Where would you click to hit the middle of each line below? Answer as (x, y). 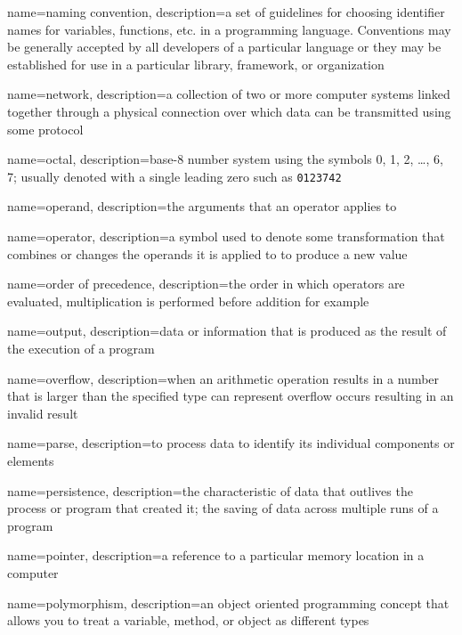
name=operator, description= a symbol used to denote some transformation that (226, 236)
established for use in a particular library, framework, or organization (196, 64)
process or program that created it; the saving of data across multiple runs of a (223, 508)
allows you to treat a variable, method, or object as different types (188, 620)
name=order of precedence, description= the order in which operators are (206, 284)
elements (31, 460)
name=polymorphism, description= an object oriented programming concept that (228, 602)
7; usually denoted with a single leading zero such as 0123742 (174, 176)
